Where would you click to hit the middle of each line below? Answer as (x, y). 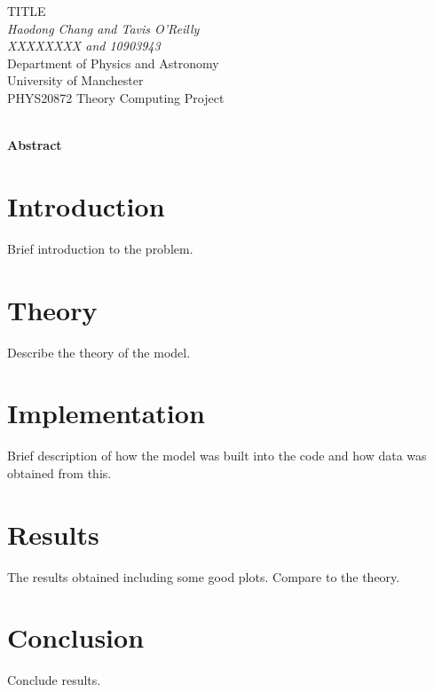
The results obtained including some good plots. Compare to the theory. (204, 576)
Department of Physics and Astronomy (113, 63)
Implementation (106, 413)
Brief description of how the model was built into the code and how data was (217, 456)
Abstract (35, 145)
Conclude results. (54, 680)
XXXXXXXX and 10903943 (84, 46)
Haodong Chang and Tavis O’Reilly (103, 28)
